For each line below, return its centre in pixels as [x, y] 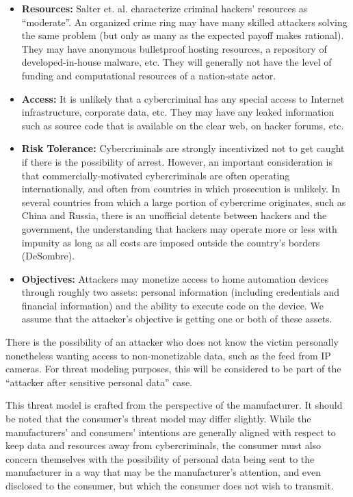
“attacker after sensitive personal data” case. [99, 382]
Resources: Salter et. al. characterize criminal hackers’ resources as [165, 8]
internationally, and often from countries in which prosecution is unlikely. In [181, 189]
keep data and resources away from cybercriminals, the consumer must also [164, 445]
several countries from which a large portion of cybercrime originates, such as [184, 202]
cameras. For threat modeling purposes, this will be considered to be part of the [173, 369]
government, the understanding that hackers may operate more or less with [179, 228]
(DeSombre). [48, 256]
